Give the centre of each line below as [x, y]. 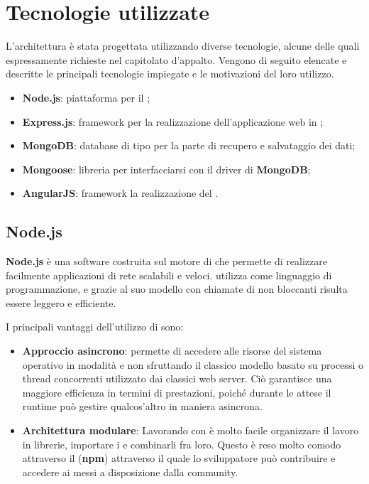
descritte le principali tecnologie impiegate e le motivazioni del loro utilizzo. [170, 74]
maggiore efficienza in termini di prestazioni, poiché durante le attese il [177, 392]
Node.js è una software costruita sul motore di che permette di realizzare [166, 261]
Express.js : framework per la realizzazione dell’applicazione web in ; [173, 121]
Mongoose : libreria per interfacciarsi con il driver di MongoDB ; [166, 169]
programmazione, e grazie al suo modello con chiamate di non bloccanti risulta [177, 289]
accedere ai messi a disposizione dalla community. [130, 472]
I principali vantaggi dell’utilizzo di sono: [95, 327]
